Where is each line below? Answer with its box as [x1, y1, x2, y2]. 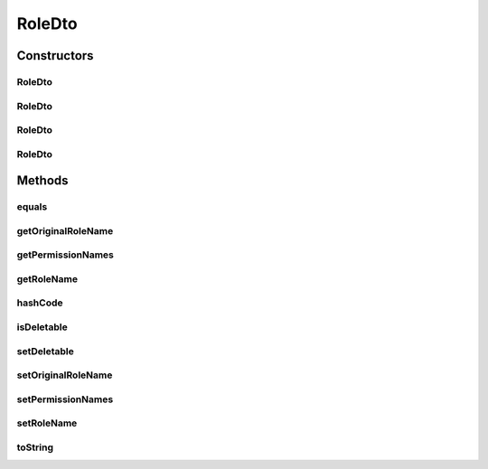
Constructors [16, 48, 94, 63]
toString [16, 441, 54, 454]
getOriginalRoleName [16, 224, 114, 237]
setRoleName [16, 417, 78, 429]
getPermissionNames [16, 249, 115, 261]
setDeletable [16, 344, 74, 357]
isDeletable [16, 321, 68, 333]
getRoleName [16, 272, 79, 285]
